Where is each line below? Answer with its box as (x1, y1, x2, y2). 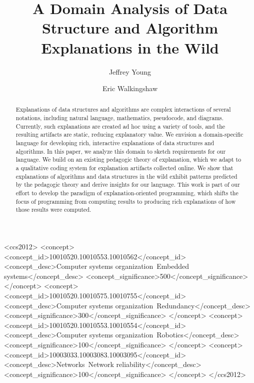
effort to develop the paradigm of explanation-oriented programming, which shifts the (15, 189, 238, 197)
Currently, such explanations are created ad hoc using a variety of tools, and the (15, 122, 225, 130)
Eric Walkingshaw (102, 83, 157, 94)
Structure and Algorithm (41, 18, 218, 38)
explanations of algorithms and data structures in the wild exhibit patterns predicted (15, 172, 237, 180)
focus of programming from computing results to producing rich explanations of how (15, 197, 236, 205)
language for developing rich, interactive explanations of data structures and (15, 139, 214, 147)
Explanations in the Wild (41, 37, 219, 58)
